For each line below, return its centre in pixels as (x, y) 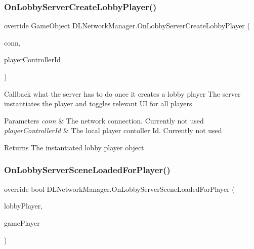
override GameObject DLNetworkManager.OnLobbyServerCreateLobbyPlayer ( (127, 26)
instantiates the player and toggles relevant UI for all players (98, 103)
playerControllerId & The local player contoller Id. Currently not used (113, 130)
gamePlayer (22, 222)
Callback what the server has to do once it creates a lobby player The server (122, 93)
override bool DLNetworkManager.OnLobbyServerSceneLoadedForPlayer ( (119, 189)
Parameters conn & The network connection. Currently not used (104, 120)
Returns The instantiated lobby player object (74, 147)
